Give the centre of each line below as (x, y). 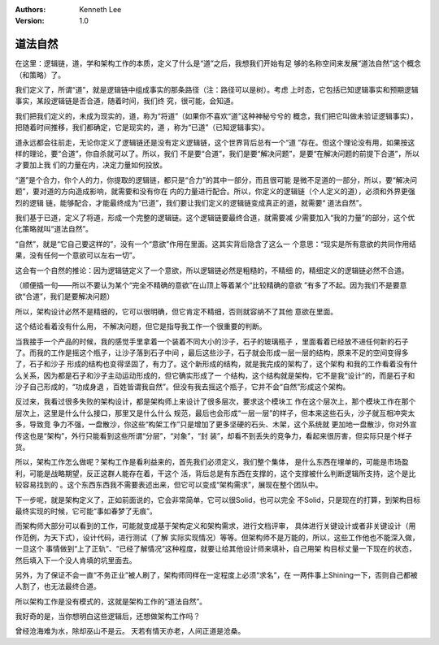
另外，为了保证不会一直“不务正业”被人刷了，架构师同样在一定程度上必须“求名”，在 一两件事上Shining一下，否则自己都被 (216, 575)
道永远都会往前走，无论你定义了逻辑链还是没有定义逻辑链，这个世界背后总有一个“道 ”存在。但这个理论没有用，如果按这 (215, 142)
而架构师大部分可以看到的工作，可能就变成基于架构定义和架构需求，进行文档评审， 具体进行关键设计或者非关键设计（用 (215, 526)
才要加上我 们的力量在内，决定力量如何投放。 (91, 165)
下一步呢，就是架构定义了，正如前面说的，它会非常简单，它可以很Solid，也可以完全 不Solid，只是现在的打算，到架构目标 (218, 500)
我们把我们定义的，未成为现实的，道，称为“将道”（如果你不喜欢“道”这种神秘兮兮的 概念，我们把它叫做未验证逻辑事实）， (216, 116)
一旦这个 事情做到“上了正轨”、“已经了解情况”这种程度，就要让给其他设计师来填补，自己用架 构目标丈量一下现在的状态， (215, 549)
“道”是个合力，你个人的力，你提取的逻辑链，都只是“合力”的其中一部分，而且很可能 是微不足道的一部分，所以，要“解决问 (216, 180)
